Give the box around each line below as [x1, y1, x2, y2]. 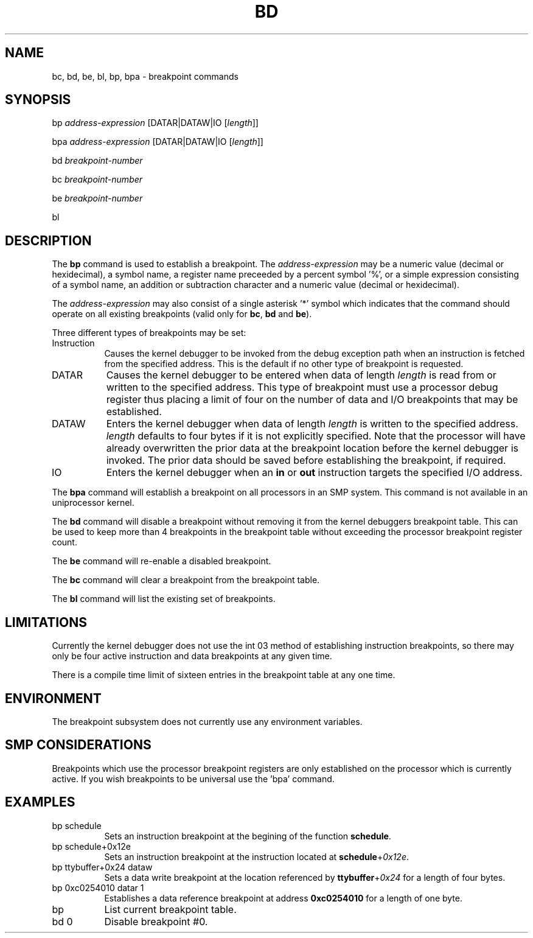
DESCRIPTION [5, 233, 92, 248]
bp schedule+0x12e [52, 841, 131, 852]
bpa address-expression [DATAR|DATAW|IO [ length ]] [52, 136, 263, 147]
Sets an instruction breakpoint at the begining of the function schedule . [104, 830, 391, 841]
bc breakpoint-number [52, 174, 143, 185]
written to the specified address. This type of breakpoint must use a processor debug [106, 381, 498, 394]
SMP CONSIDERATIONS [5, 737, 152, 753]
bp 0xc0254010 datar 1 [52, 882, 144, 893]
